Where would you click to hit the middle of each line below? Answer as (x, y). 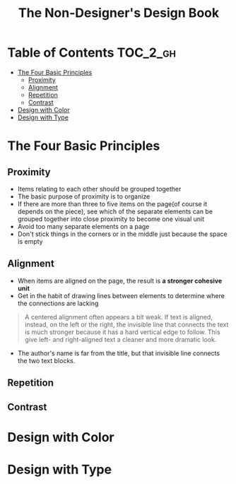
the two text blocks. (46, 360)
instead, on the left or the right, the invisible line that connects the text (126, 324)
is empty (30, 241)
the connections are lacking (58, 303)
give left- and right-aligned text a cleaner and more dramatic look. (120, 339)
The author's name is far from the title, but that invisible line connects (119, 353)
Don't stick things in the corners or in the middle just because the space (122, 234)
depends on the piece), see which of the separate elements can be (115, 211)
